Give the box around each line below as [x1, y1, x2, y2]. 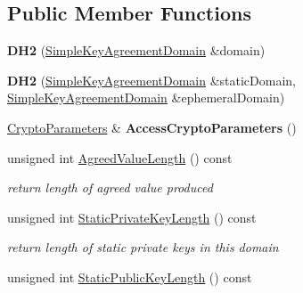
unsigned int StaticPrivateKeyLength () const [7, 208, 257, 226]
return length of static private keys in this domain [7, 238, 279, 256]
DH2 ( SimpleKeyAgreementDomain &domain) [7, 41, 266, 60]
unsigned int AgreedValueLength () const [7, 148, 233, 167]
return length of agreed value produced [7, 178, 213, 197]
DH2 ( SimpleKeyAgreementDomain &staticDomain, [7, 70, 297, 89]
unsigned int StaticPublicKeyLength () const [7, 267, 252, 286]
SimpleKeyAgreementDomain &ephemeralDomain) [7, 88, 285, 107]
